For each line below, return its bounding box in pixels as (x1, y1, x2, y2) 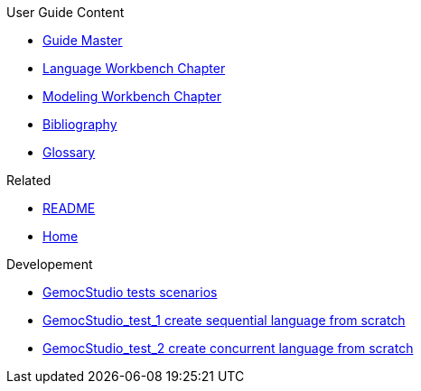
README (42, 200, 96, 216)
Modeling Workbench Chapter (42, 88, 222, 104)
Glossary (42, 144, 96, 160)
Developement (6, 256, 93, 272)
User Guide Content (6, 5, 125, 20)
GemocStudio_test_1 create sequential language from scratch (42, 312, 406, 328)
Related (6, 172, 51, 188)
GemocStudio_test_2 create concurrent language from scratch (42, 340, 414, 356)
